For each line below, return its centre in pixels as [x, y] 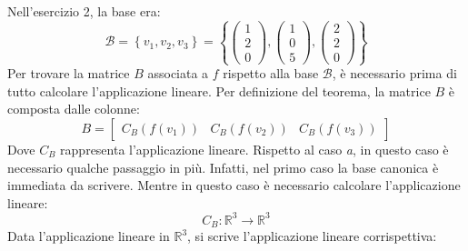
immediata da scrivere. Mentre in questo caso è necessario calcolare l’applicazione [234, 185]
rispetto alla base [271, 73]
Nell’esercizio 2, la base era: [84, 11]
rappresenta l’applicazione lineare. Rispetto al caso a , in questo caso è [254, 150]
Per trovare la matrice [69, 73]
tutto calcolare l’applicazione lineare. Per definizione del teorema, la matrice [219, 90]
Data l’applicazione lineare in [89, 236]
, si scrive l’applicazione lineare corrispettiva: [312, 236]
